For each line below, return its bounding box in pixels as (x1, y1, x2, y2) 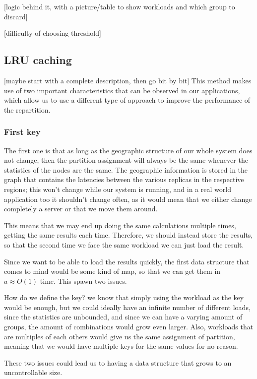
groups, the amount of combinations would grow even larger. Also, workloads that (4, 321, 254, 332)
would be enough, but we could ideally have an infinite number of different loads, (4, 302, 251, 312)
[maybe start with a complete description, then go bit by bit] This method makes (4, 75, 252, 85)
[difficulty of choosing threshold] (4, 28, 101, 38)
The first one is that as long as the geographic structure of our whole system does (4, 145, 253, 155)
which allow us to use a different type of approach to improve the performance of (4, 95, 251, 105)
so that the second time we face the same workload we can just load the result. (4, 239, 244, 250)
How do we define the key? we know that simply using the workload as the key (4, 292, 244, 303)
